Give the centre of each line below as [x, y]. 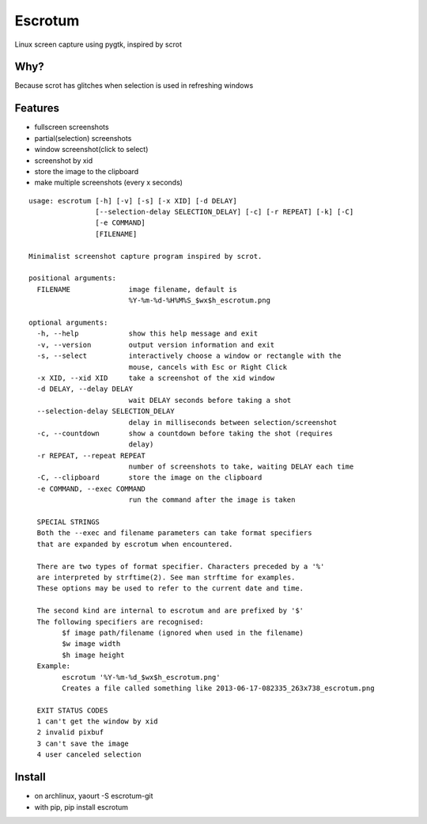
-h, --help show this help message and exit [147, 334]
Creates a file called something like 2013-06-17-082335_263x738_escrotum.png [218, 688]
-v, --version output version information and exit [156, 345]
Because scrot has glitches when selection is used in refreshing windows [134, 85]
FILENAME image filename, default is [137, 289]
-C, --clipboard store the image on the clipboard [149, 478]
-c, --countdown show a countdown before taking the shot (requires [185, 433]
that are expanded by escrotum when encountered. [135, 544]
